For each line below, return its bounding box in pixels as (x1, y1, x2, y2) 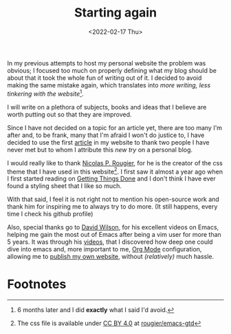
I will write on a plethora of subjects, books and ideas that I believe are (7, 103, 207, 111)
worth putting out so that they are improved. (7, 110, 132, 118)
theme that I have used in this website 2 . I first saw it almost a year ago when (7, 166, 223, 176)
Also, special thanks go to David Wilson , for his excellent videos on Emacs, (7, 223, 219, 231)
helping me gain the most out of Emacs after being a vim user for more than (7, 231, 221, 239)
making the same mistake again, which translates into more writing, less (7, 81, 211, 89)
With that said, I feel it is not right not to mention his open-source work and (7, 195, 220, 204)
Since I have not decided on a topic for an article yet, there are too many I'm (7, 123, 222, 132)
